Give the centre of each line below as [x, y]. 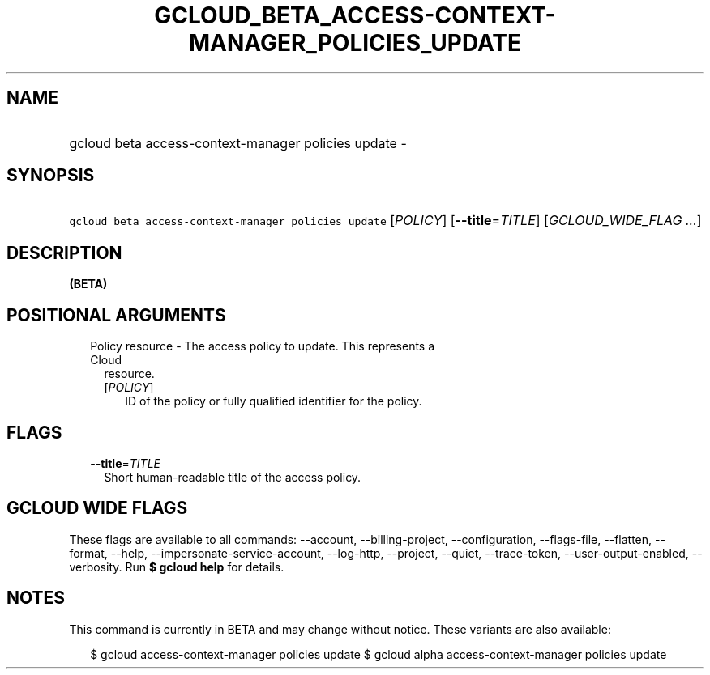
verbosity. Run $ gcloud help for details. [177, 567]
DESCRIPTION [64, 253]
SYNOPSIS [51, 176]
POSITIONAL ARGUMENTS [116, 315]
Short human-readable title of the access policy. [233, 477]
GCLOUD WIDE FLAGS [97, 508]
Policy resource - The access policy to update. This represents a [263, 346]
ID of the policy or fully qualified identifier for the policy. [274, 401]
